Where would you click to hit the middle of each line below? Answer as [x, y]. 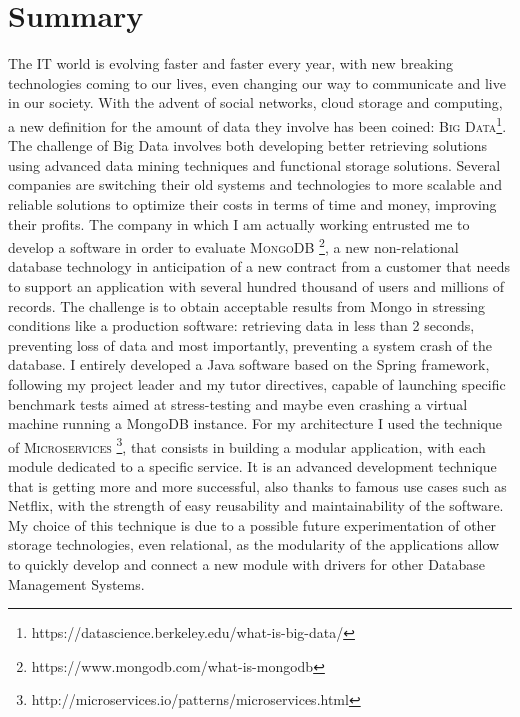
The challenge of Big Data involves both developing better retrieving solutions [248, 145]
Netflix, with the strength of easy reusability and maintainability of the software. [256, 505]
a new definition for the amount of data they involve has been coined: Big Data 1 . [257, 124]
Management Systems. [76, 583]
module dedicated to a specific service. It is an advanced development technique [252, 465]
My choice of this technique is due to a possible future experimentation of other [252, 524]
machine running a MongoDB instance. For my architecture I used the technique [255, 423]
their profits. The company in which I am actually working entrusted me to [239, 223]
